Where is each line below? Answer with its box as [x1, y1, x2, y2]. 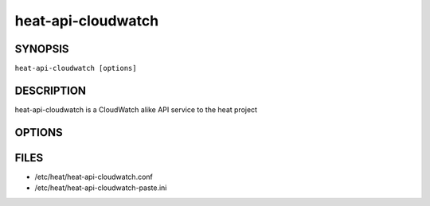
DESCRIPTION [14, 84, 87, 97]
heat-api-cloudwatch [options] [14, 64, 137, 73]
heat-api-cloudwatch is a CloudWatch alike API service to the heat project [14, 104, 258, 115]
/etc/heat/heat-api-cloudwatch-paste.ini [34, 183, 167, 192]
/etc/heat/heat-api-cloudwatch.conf [34, 172, 153, 181]
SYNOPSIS [14, 42, 69, 56]
